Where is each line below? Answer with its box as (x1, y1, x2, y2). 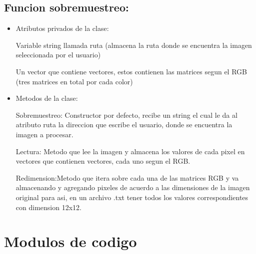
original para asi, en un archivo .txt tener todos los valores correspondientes (15, 192, 248, 202)
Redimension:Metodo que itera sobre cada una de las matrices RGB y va (15, 172, 239, 183)
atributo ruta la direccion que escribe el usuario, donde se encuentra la (15, 119, 232, 130)
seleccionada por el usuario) (15, 49, 101, 60)
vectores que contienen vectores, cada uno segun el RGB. (15, 156, 190, 166)
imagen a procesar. (15, 129, 73, 139)
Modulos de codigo (4, 231, 137, 252)
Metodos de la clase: (15, 93, 78, 103)
